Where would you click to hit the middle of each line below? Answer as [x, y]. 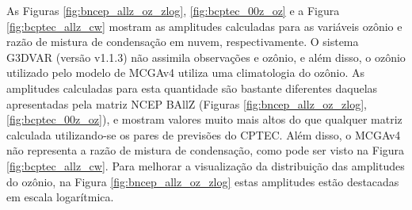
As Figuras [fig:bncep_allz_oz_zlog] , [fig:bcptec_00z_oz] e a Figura [173, 10]
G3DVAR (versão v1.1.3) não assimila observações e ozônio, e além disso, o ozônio [206, 57]
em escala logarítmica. [60, 197]
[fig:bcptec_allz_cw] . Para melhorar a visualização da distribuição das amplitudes [206, 165]
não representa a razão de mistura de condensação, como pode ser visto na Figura [206, 150]
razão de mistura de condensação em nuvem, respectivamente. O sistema [183, 42]
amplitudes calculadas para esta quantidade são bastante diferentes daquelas [192, 88]
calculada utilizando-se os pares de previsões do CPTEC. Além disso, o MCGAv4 [204, 134]
